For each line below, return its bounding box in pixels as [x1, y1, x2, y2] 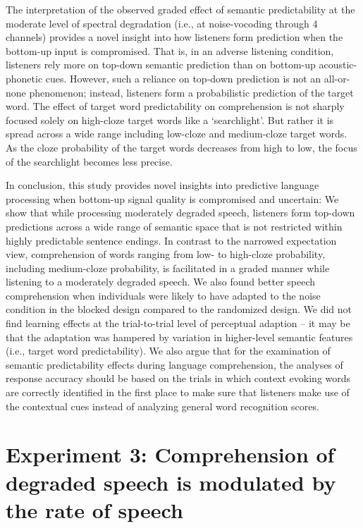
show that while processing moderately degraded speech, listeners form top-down [6, 205, 355, 220]
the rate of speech [6, 495, 183, 524]
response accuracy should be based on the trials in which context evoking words [6, 371, 351, 386]
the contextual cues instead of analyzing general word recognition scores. [6, 398, 319, 413]
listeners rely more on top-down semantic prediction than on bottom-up [6, 57, 316, 72]
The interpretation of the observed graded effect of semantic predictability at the [6, 2, 355, 16]
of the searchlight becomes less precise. [6, 154, 173, 168]
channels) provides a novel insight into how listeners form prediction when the [6, 30, 343, 44]
